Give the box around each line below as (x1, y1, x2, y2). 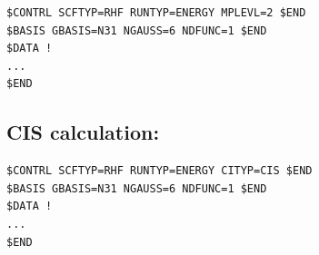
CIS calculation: (6, 118, 160, 146)
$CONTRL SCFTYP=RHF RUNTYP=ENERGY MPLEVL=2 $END (6, 6, 306, 19)
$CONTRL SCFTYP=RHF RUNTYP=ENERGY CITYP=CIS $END (6, 164, 313, 178)
